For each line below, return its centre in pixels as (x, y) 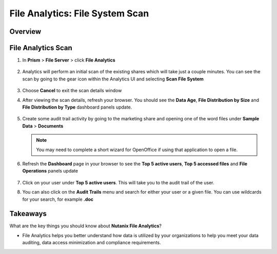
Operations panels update (50, 171)
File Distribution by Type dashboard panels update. (77, 107)
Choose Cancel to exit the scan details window (72, 91)
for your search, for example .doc (58, 199)
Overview (25, 31)
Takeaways (28, 214)
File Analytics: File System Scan (79, 13)
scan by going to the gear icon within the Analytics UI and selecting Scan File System (113, 79)
